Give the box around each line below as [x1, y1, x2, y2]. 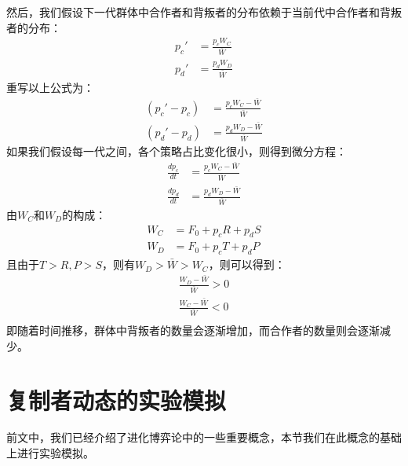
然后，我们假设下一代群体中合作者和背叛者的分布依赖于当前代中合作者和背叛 [6, 4, 402, 20]
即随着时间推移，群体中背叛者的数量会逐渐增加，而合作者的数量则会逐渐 [6, 322, 380, 339]
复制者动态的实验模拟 [6, 383, 227, 416]
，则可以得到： [208, 256, 286, 273]
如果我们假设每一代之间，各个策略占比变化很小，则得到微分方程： [6, 142, 347, 159]
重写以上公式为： [6, 79, 94, 95]
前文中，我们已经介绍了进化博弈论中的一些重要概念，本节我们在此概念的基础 [6, 429, 402, 446]
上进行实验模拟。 [6, 445, 94, 461]
